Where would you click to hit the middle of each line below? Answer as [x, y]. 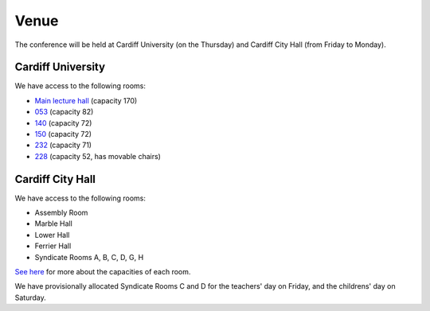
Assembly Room [61, 213]
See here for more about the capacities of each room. [103, 272]
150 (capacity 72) [63, 134]
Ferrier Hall [53, 246]
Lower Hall [52, 235]
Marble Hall [54, 224]
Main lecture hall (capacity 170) [86, 100]
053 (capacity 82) [64, 112]
